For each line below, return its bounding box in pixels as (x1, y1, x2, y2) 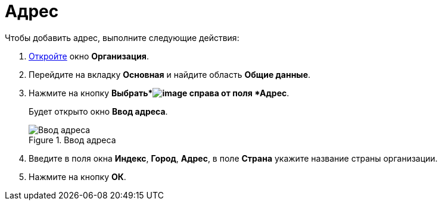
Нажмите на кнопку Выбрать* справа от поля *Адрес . (29, 87, 290, 98)
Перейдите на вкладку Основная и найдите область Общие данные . (29, 69, 311, 80)
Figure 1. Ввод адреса (29, 134, 116, 145)
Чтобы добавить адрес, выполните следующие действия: (5, 32, 239, 43)
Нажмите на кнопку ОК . (29, 171, 126, 182)
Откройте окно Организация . (29, 51, 149, 61)
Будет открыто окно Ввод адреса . (29, 106, 168, 116)
